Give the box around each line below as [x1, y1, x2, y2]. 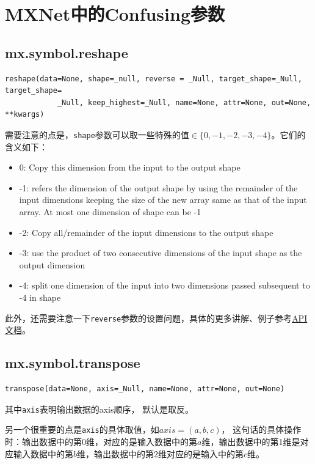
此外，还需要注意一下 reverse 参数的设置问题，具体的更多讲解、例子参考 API [5, 311, 308, 324]
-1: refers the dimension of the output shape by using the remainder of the [19, 181, 298, 194]
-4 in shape [19, 290, 61, 303]
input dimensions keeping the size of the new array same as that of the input [19, 193, 307, 206]
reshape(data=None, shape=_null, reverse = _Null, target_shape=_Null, [5, 74, 302, 83]
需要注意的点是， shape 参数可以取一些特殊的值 [5, 128, 189, 141]
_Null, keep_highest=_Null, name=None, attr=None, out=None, [57, 98, 311, 107]
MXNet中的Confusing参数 [5, 1, 225, 26]
